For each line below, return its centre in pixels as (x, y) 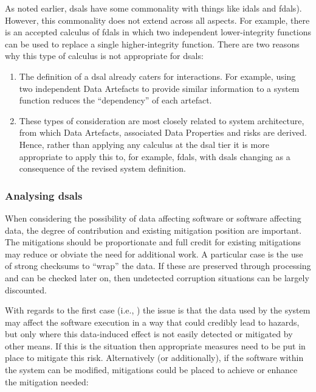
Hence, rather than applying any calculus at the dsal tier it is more (144, 144)
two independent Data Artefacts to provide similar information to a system (159, 88)
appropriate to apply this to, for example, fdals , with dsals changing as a (155, 156)
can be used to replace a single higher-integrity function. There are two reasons (152, 44)
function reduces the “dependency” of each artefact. (115, 100)
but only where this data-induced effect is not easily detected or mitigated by (149, 334)
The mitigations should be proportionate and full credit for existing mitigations (153, 242)
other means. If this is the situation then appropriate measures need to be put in (155, 345)
